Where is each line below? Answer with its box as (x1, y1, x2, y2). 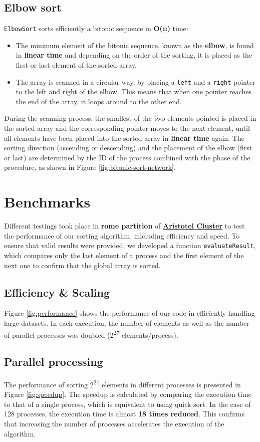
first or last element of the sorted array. (16, 60, 137, 70)
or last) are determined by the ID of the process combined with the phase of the (4, 152, 250, 162)
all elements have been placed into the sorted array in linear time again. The (4, 132, 244, 143)
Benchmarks (4, 191, 91, 212)
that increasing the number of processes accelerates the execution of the (4, 418, 224, 429)
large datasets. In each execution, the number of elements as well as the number (4, 318, 249, 328)
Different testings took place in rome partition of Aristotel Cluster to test (4, 220, 245, 231)
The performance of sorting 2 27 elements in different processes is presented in (4, 378, 241, 389)
